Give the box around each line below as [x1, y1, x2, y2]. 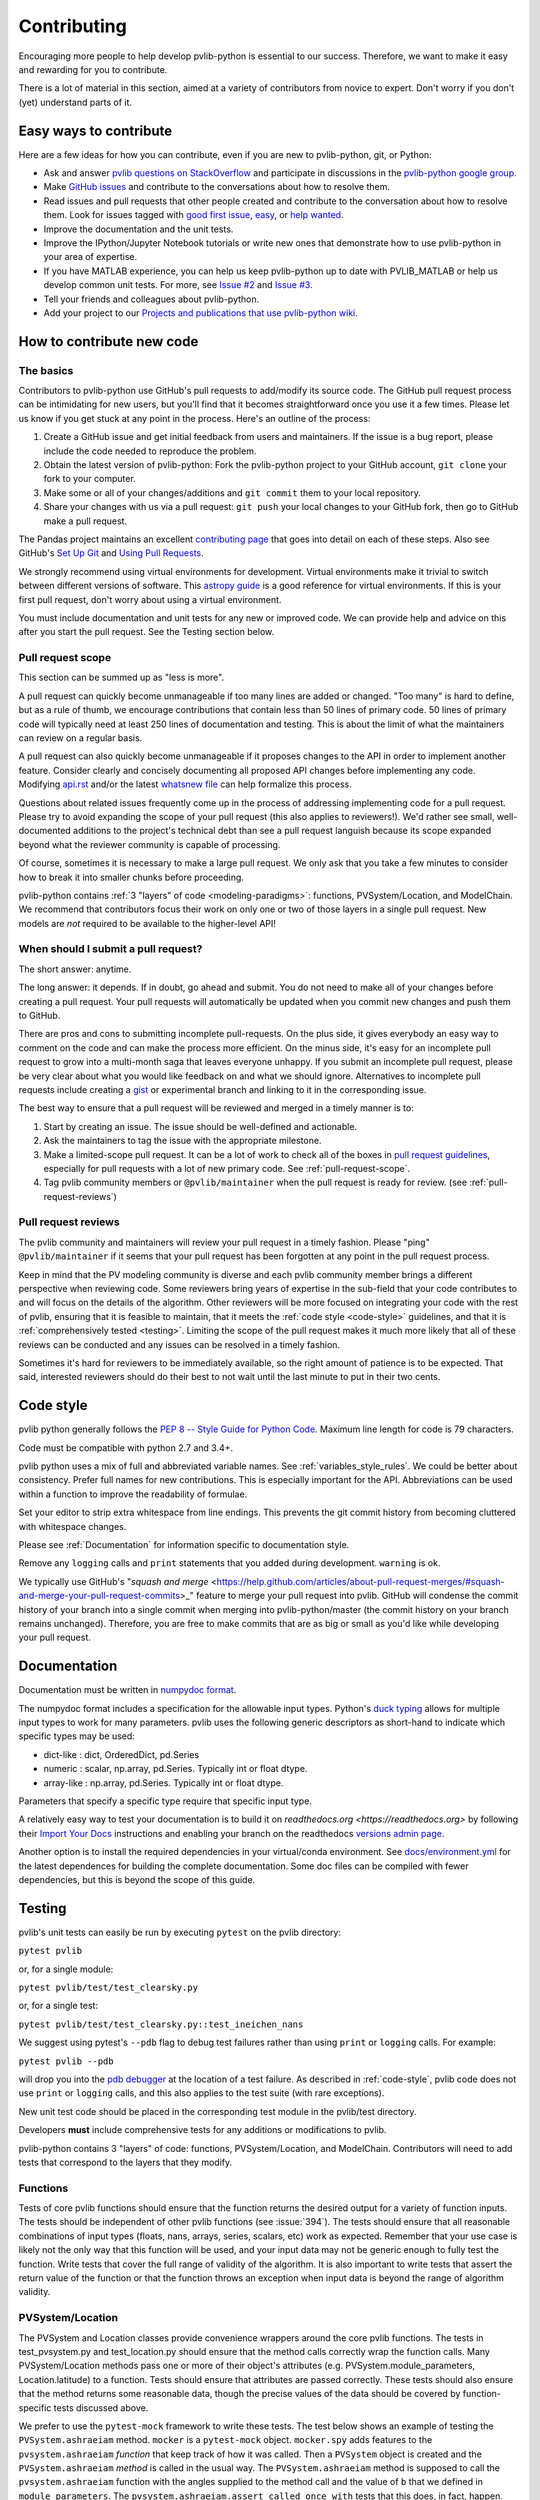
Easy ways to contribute [18, 122, 173, 139]
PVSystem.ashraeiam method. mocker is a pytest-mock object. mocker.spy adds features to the [18, 2434, 433, 2446]
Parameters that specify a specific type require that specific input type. [18, 1795, 312, 1807]
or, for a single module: [18, 1963, 114, 1975]
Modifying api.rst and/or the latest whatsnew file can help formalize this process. [18, 778, 352, 790]
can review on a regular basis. [18, 732, 143, 744]
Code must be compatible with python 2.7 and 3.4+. [18, 1441, 234, 1454]
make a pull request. [43, 515, 128, 527]
